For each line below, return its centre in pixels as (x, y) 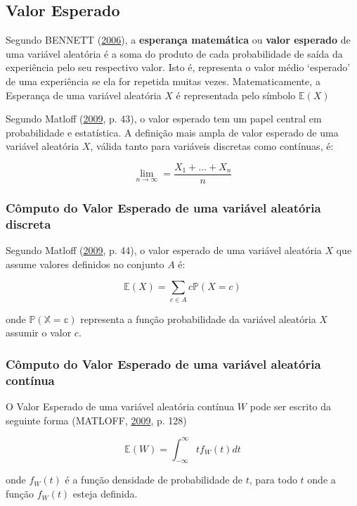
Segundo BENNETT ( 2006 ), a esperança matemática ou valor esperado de (178, 40)
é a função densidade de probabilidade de (154, 480)
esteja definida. (105, 494)
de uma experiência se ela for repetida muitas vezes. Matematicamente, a (163, 81)
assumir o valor (39, 333)
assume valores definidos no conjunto (85, 264)
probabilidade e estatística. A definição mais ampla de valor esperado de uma (172, 132)
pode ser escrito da (291, 406)
